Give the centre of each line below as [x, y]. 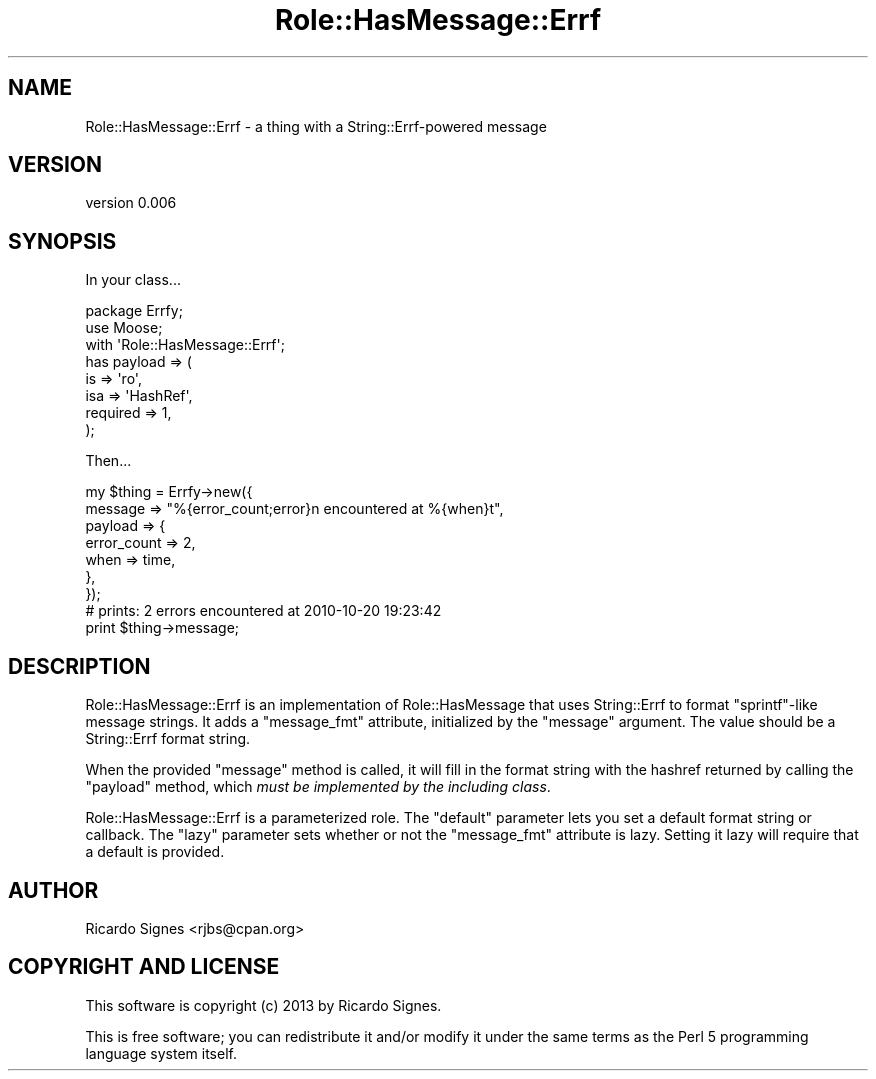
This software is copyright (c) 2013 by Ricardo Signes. [263, 1005]
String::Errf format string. [168, 739]
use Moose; [124, 328]
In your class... [133, 280]
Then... [108, 461]
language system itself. [161, 1053]
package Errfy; [134, 311]
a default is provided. [155, 852]
